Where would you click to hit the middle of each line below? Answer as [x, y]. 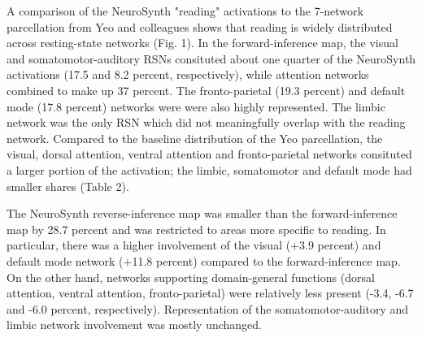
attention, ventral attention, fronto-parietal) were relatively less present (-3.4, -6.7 [210, 293]
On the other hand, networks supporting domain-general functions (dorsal [191, 277]
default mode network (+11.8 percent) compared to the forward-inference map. [204, 260]
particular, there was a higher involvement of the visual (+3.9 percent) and [194, 245]
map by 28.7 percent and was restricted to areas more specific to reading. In [196, 229]
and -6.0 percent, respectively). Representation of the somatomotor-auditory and [208, 308]
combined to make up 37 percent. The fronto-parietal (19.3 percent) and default [206, 90]
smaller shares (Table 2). [68, 186]
